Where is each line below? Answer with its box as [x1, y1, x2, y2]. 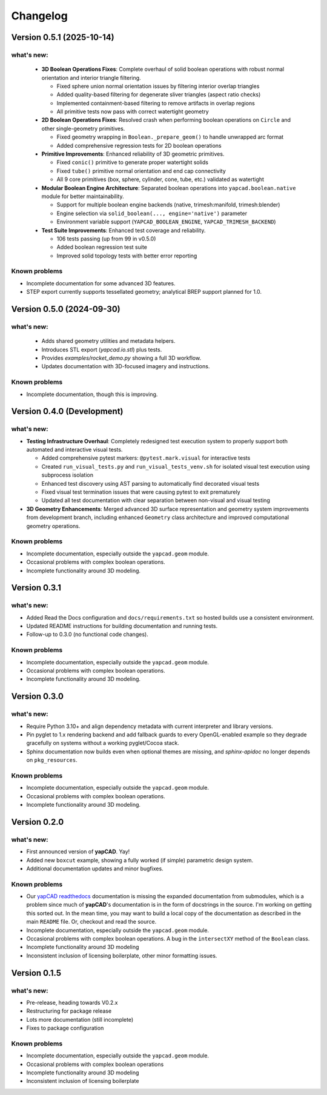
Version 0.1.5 [11, 968, 62, 978]
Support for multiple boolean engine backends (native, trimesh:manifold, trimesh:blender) [56, 201, 280, 208]
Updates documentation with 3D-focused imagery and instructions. [41, 363, 210, 370]
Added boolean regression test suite [56, 243, 148, 251]
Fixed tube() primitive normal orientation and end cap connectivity [56, 167, 226, 174]
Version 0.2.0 [11, 816, 64, 827]
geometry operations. [26, 522, 81, 529]
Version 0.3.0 [11, 691, 64, 702]
